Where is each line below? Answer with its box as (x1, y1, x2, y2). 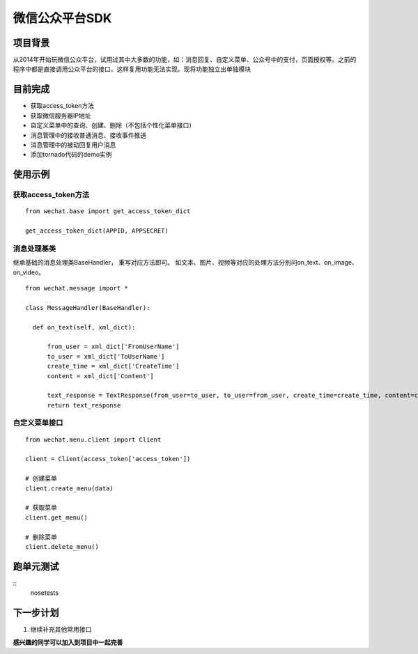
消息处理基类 (13, 244, 56, 254)
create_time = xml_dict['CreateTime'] (47, 362, 180, 371)
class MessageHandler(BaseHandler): (25, 304, 150, 311)
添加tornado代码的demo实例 (30, 150, 112, 159)
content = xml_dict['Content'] (47, 372, 155, 380)
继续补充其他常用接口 (30, 625, 92, 634)
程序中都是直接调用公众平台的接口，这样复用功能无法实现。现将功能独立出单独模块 (13, 65, 251, 73)
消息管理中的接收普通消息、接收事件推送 (30, 131, 146, 139)
